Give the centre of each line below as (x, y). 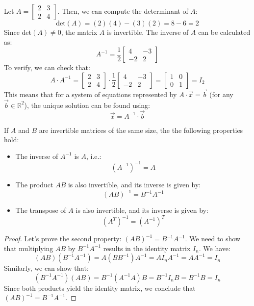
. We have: (215, 248)
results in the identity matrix (147, 248)
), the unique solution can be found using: (87, 105)
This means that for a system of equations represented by (90, 94)
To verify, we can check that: (47, 67)
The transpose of (41, 210)
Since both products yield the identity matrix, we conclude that (100, 288)
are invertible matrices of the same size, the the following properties (141, 130)
